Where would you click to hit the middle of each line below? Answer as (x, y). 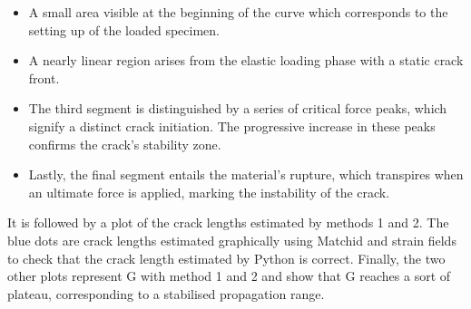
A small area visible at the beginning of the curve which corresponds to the (238, 12)
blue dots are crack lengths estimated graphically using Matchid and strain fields (232, 240)
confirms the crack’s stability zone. (125, 144)
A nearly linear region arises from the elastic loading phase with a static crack (246, 60)
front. (44, 77)
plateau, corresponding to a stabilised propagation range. (166, 293)
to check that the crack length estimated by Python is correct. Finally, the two (226, 258)
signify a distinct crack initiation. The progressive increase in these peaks (232, 126)
